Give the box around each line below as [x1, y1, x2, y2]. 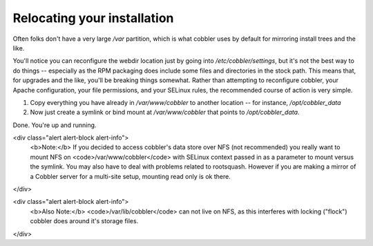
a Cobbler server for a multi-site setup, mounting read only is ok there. [30, 172, 231, 180]
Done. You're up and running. [12, 121, 97, 129]
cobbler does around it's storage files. [30, 217, 139, 225]
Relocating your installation [12, 10, 174, 26]
